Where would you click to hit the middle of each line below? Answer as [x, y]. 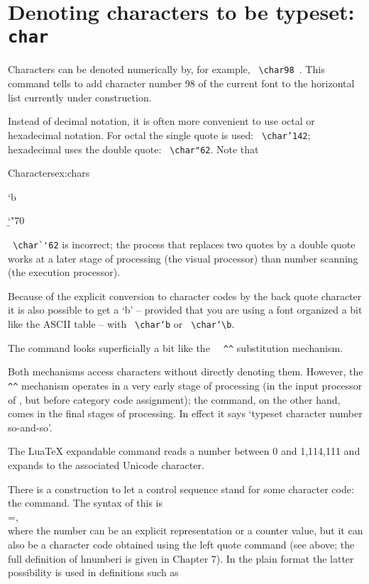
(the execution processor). [64, 272]
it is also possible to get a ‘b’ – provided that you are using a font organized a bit [185, 310]
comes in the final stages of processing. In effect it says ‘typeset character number [185, 413]
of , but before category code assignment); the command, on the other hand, [174, 399]
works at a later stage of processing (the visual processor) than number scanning [183, 258]
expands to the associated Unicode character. [106, 465]
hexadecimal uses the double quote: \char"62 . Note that [133, 149]
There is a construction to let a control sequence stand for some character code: [181, 489]
